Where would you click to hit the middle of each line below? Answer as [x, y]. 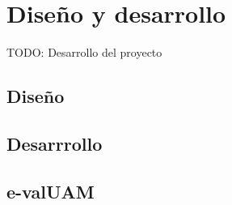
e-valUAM [51, 191]
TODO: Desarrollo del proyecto [84, 52]
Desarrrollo [55, 143]
